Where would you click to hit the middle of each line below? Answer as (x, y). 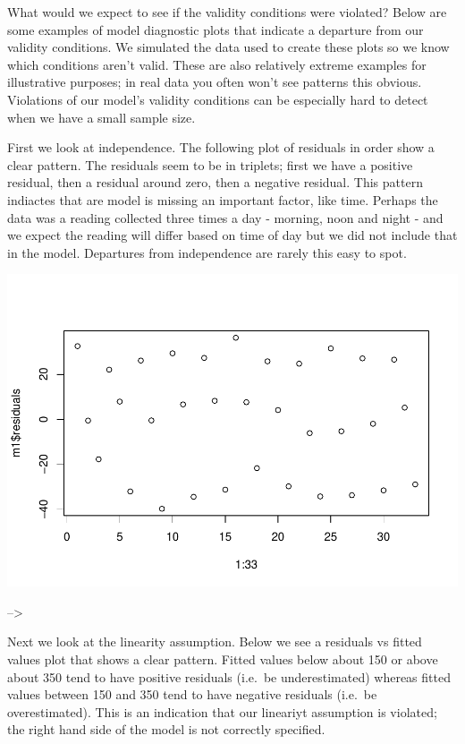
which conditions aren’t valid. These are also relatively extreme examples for (217, 64)
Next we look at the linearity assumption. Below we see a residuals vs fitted (215, 641)
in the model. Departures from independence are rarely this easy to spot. (207, 252)
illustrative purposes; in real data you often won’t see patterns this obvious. (215, 82)
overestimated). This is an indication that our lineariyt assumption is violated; (222, 711)
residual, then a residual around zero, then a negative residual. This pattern (215, 182)
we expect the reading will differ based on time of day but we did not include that (232, 235)
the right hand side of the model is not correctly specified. (166, 729)
